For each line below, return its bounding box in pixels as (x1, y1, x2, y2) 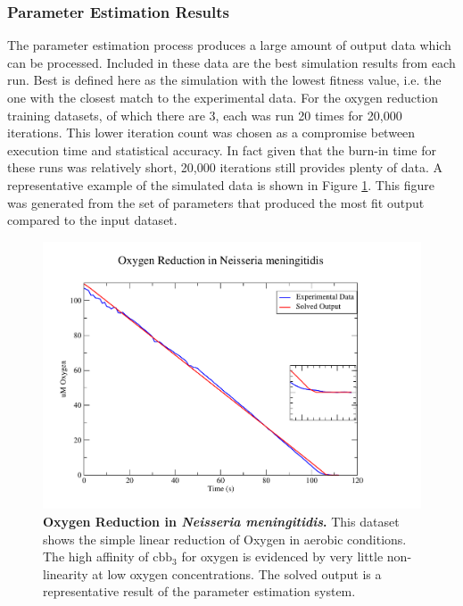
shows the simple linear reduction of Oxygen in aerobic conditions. (43, 529, 407, 548)
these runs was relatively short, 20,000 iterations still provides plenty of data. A (7, 158, 443, 177)
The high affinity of (43, 547, 149, 566)
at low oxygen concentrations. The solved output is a (92, 564, 382, 583)
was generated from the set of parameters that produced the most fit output (7, 193, 425, 212)
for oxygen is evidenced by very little (181, 547, 384, 566)
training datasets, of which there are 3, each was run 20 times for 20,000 (7, 105, 402, 124)
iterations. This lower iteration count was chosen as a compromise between (7, 123, 416, 142)
